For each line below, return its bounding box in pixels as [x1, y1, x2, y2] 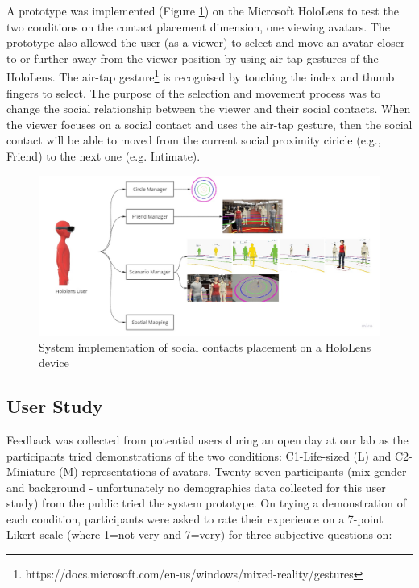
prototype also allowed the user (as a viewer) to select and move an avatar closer [6, 34, 405, 51]
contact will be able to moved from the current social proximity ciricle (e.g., [6, 131, 381, 148]
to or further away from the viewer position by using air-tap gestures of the [6, 49, 379, 66]
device [39, 354, 69, 371]
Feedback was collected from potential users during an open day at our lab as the [6, 431, 409, 448]
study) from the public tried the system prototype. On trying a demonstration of [6, 494, 406, 511]
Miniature [6, 463, 56, 480]
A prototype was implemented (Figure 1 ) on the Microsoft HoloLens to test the [6, 2, 399, 19]
